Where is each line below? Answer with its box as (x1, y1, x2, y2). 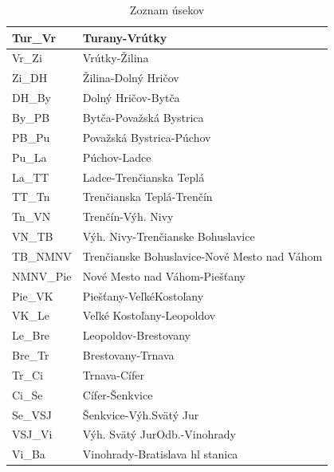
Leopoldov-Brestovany (82, 327, 191, 344)
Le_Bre (12, 327, 50, 344)
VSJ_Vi (12, 426, 53, 442)
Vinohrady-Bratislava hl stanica (82, 446, 238, 462)
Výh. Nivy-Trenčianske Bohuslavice (82, 228, 255, 245)
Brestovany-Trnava (82, 347, 175, 364)
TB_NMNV (12, 247, 72, 264)
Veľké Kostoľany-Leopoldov (82, 307, 216, 324)
